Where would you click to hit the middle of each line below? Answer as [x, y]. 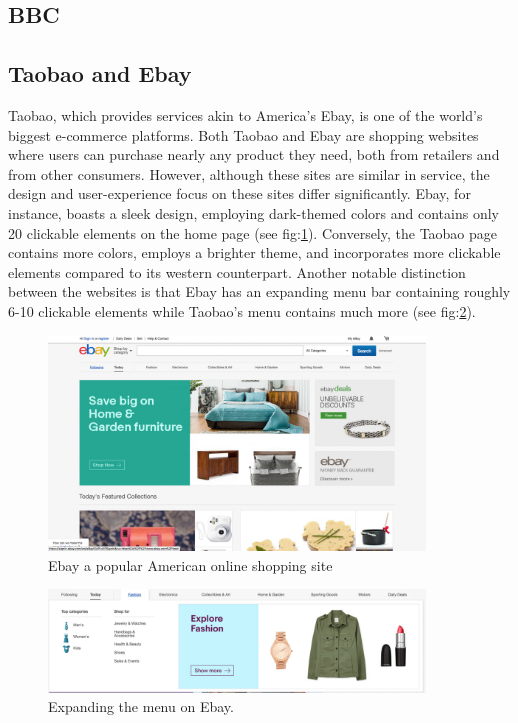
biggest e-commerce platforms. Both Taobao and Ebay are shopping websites [243, 134]
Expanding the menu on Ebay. [141, 706]
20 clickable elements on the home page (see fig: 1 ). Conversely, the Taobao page [253, 232]
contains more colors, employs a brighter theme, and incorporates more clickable [254, 252]
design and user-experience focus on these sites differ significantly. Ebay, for [239, 193]
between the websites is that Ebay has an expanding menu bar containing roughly [259, 291]
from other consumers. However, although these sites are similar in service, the [249, 173]
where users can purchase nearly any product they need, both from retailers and [254, 154]
